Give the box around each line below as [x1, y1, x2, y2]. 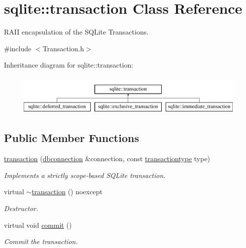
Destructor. [4, 203, 38, 213]
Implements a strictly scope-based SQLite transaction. [4, 170, 166, 180]
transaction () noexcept [32, 186, 103, 197]
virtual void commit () [4, 219, 72, 230]
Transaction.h [42, 43, 84, 53]
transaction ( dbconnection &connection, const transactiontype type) [4, 153, 211, 164]
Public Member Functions [4, 130, 139, 145]
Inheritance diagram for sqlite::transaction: [4, 60, 134, 70]
